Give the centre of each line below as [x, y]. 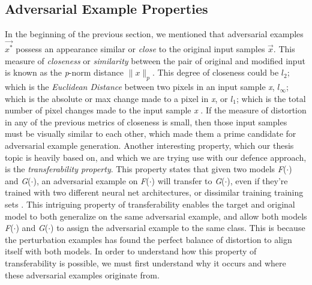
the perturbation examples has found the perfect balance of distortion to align [148, 239]
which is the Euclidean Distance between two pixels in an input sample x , [140, 87]
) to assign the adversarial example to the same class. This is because [178, 228]
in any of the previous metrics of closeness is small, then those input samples [146, 121]
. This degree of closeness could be [215, 72]
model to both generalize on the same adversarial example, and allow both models [156, 216]
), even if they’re [257, 180]
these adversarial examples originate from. [82, 274]
